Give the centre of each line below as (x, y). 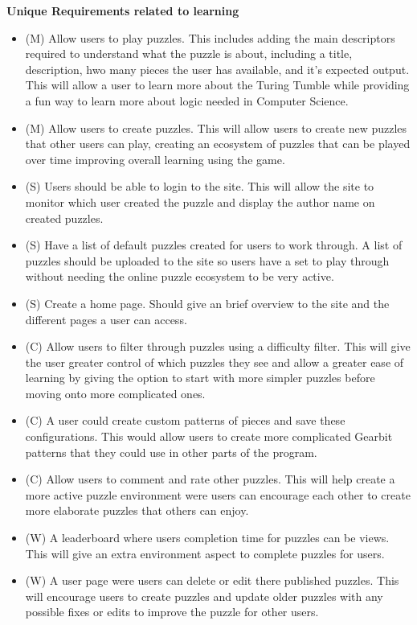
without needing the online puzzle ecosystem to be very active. (180, 276)
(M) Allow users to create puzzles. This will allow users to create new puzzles (216, 127)
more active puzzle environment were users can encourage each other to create (218, 494)
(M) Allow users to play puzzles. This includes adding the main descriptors (210, 37)
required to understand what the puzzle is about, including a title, (189, 53)
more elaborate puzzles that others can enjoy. (137, 510)
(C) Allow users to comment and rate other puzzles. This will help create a (210, 479)
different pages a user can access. (106, 319)
